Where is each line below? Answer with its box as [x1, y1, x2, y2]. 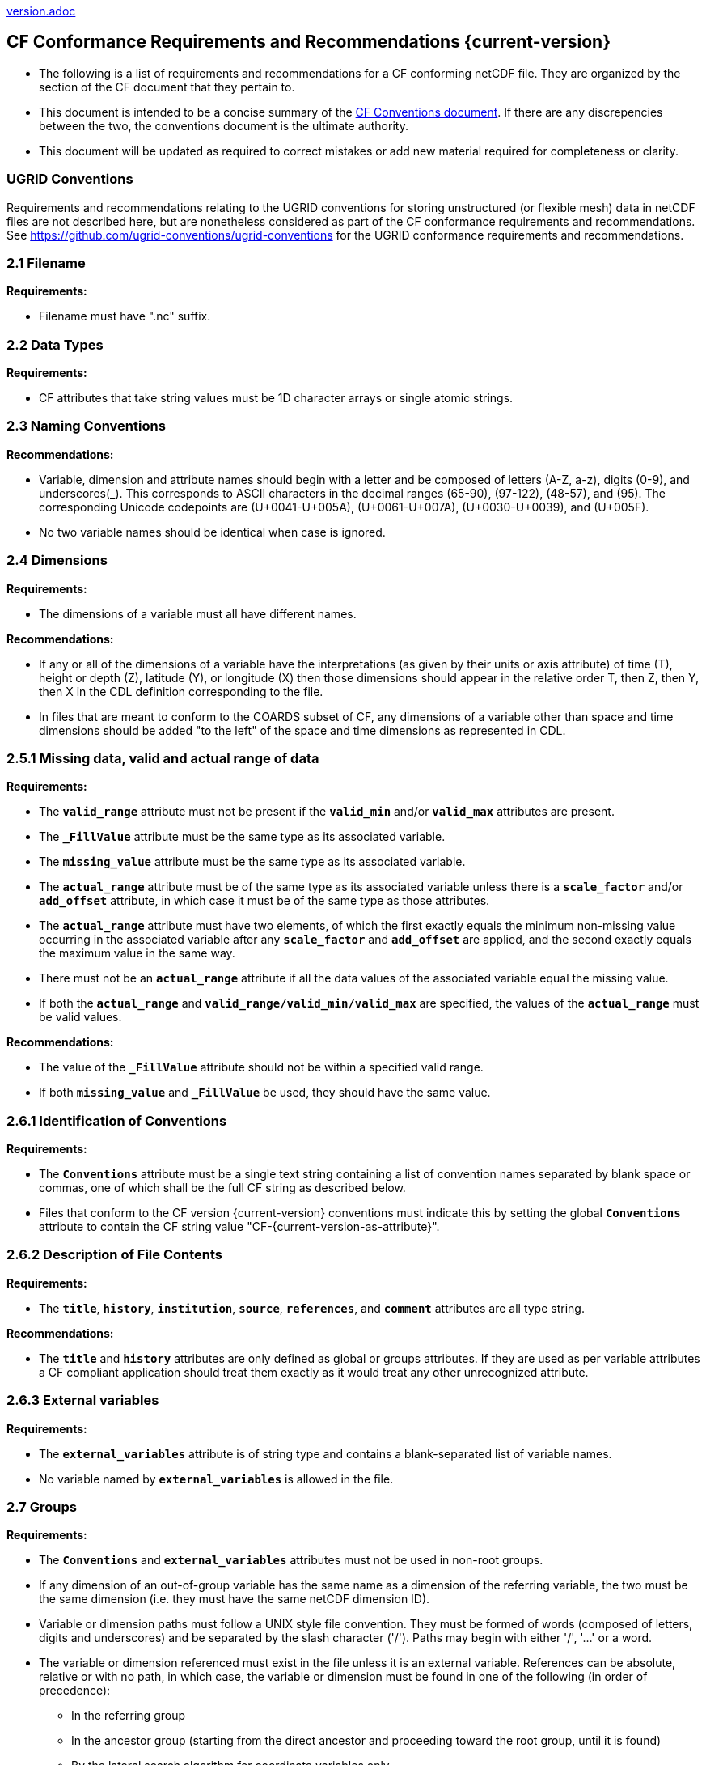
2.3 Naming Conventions [6, 418, 166, 435]
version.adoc [6, 4, 76, 18]
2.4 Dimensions [6, 552, 108, 569]
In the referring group [71, 1708, 186, 1723]
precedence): [39, 1683, 111, 1698]
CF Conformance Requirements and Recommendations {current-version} [6, 32, 611, 53]
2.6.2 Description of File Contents [6, 1246, 223, 1263]
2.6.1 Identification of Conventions [6, 1112, 227, 1129]
